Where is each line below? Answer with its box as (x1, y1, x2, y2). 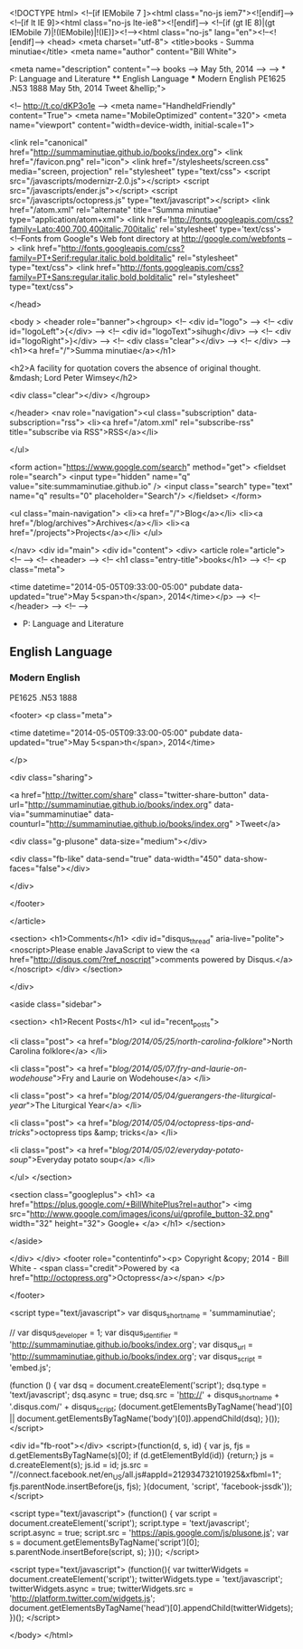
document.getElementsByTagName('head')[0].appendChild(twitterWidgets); (9, 1602, 294, 1613)
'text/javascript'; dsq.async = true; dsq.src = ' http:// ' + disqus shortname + (9, 1389, 280, 1403)
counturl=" (9, 818, 50, 829)
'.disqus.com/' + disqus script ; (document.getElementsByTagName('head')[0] (9, 1401, 293, 1415)
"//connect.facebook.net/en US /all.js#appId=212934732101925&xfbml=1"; (9, 1469, 282, 1482)
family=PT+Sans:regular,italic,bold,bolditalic (9, 271, 174, 282)
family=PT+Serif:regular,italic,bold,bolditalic (9, 252, 172, 263)
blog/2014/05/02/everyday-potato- (111, 1144, 244, 1156)
